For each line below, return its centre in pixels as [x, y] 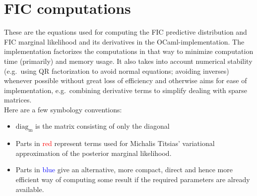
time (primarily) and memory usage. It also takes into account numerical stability [128, 61]
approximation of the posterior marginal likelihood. [94, 153]
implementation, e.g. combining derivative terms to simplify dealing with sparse [126, 90]
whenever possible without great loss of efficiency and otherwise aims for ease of [126, 80]
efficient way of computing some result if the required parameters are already [133, 179]
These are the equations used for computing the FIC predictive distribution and [126, 32]
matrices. [18, 100]
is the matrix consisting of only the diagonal [102, 126]
